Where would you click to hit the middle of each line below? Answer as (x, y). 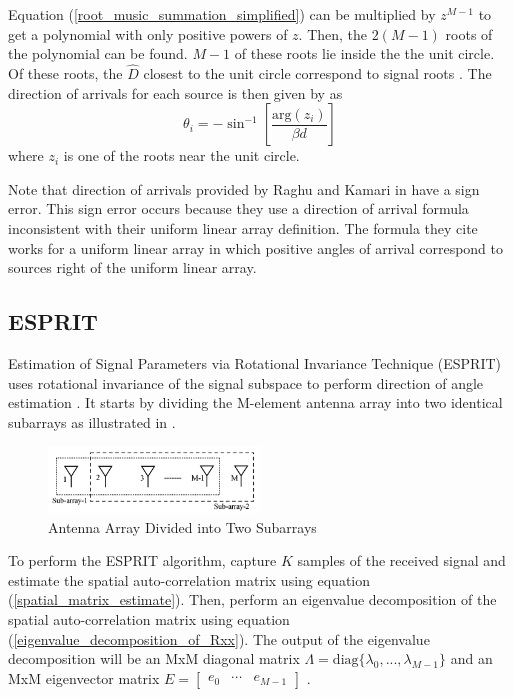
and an (471, 658)
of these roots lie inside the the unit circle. (364, 53)
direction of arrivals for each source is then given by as (175, 92)
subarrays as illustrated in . (92, 421)
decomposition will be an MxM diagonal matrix (154, 658)
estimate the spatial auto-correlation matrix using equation (189, 579)
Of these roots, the (65, 73)
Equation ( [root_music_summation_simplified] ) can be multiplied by (222, 14)
